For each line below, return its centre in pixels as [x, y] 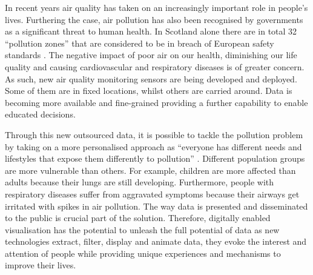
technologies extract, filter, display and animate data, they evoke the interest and [156, 241]
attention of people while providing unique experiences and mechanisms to [143, 253]
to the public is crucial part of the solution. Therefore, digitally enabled [138, 218]
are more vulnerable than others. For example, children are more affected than [150, 170]
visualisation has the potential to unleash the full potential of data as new [142, 229]
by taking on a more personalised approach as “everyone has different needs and [153, 146]
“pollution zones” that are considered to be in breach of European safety [140, 43]
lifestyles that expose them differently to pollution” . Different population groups [155, 158]
